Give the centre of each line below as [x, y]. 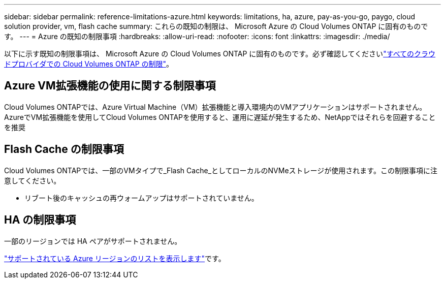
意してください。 [33, 180]
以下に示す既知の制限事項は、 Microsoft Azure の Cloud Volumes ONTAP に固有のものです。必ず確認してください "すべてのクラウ [220, 54]
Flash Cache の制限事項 [64, 149]
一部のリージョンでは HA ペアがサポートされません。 [93, 241]
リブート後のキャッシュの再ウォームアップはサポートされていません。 [141, 198]
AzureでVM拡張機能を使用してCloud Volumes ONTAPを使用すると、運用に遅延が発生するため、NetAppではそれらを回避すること [220, 117]
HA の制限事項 [40, 220]
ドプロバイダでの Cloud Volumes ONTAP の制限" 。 [89, 64]
